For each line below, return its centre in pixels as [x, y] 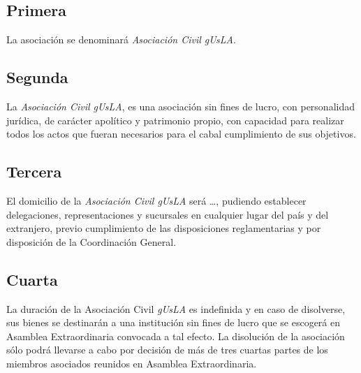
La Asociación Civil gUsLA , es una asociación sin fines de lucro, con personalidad [180, 106]
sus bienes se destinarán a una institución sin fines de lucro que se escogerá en [174, 322]
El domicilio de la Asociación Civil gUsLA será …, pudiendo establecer [156, 200]
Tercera [34, 171]
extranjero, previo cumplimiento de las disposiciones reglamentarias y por [164, 228]
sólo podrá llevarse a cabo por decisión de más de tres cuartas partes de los [167, 350]
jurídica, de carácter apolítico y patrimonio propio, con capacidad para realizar [175, 120]
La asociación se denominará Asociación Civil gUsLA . [121, 39]
